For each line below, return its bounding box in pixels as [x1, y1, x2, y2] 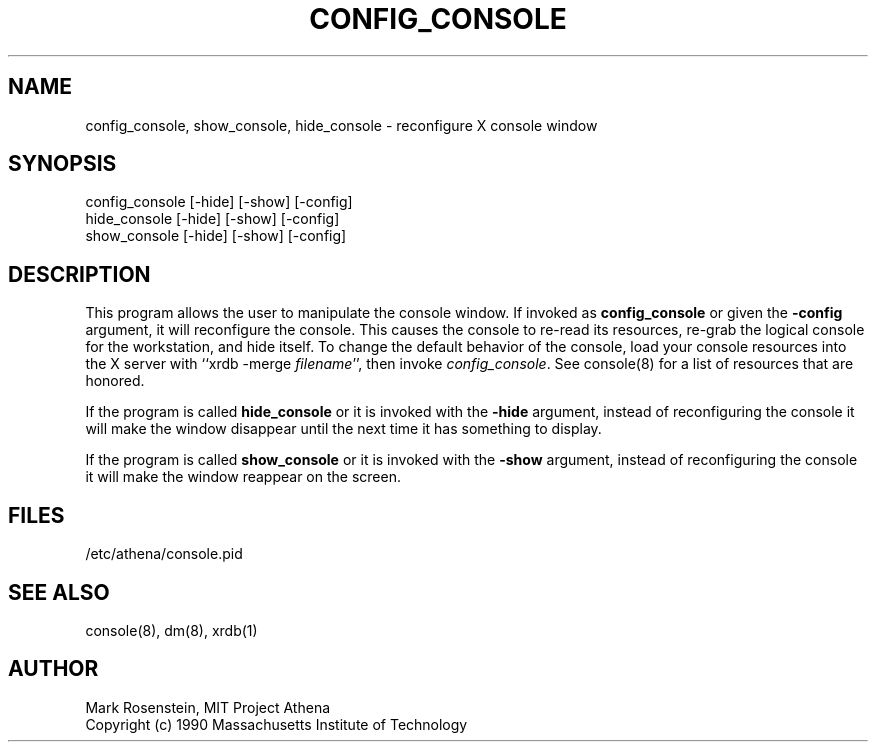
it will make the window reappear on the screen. [85, 468, 401, 486]
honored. [85, 372, 145, 390]
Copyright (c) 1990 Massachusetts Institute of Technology [85, 715, 468, 733]
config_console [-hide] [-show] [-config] [85, 193, 353, 211]
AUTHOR [8, 656, 99, 682]
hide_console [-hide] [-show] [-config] [85, 210, 340, 228]
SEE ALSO [8, 579, 110, 605]
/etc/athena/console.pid [85, 545, 243, 563]
